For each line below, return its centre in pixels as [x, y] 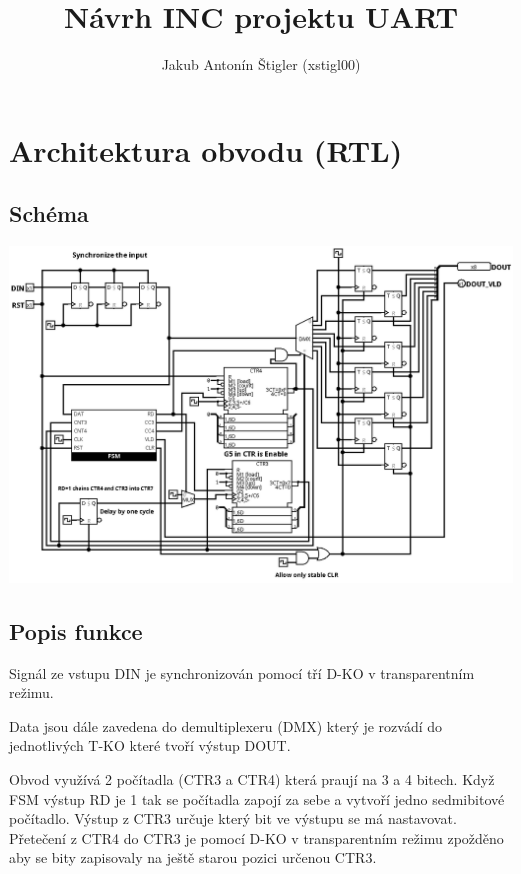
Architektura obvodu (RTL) [206, 149]
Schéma [49, 213]
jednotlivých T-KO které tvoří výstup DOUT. [150, 745]
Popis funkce [76, 630]
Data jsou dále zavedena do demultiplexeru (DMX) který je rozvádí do [226, 725]
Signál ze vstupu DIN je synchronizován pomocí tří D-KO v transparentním [242, 672]
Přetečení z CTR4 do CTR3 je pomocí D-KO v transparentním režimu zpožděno [256, 837]
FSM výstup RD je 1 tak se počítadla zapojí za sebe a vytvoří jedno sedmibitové [257, 798]
